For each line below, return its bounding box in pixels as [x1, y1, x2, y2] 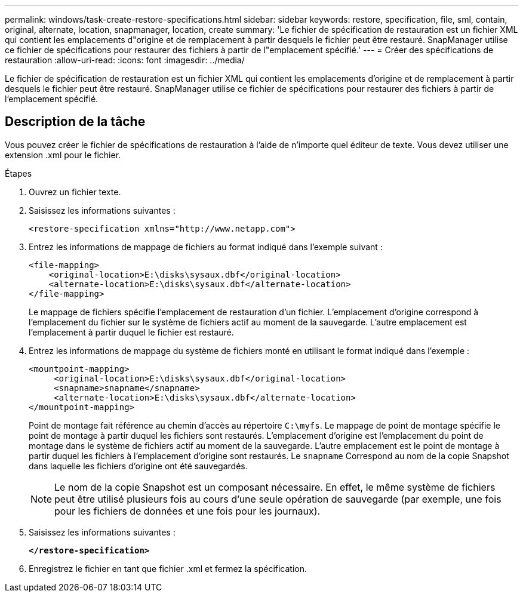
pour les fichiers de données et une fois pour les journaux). [54, 504, 321, 517]
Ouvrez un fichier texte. [29, 186, 121, 197]
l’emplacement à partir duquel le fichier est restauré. [29, 327, 234, 337]
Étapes [5, 168, 32, 179]
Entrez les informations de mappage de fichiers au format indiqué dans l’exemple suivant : [29, 241, 383, 252]
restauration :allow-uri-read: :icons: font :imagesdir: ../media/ [5, 55, 245, 65]
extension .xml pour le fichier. [5, 149, 121, 160]
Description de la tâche [5, 114, 146, 130]
